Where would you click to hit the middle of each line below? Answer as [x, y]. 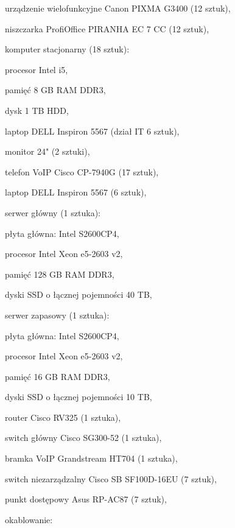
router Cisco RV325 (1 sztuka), [63, 417]
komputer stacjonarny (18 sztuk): [67, 49]
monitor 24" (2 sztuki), [47, 151]
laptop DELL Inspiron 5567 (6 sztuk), [76, 192]
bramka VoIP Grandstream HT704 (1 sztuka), [91, 458]
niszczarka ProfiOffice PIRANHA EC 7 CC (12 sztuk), [107, 28]
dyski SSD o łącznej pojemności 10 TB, [79, 397]
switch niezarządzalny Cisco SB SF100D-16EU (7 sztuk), [111, 478]
